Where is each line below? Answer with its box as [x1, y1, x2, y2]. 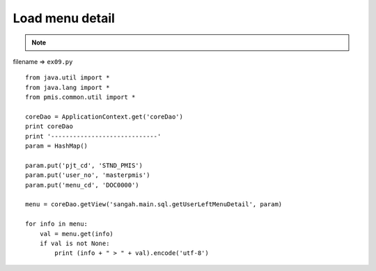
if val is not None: [39, 239, 110, 247]
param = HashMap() [25, 142, 88, 150]
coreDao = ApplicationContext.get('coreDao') [25, 112, 184, 121]
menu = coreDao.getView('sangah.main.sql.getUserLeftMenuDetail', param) [25, 201, 283, 208]
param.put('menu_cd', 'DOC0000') [25, 181, 139, 189]
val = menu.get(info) [39, 230, 114, 238]
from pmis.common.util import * [25, 93, 136, 101]
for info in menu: [25, 220, 88, 228]
